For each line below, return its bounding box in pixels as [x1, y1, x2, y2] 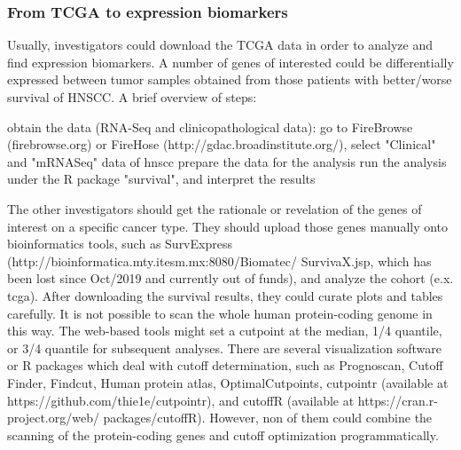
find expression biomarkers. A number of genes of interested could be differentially [7, 52, 454, 71]
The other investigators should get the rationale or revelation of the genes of [7, 199, 422, 217]
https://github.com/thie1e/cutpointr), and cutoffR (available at [7, 391, 355, 409]
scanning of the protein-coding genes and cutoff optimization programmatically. [7, 425, 439, 444]
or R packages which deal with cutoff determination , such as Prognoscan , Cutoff [7, 356, 443, 375]
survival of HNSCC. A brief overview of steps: [7, 88, 257, 106]
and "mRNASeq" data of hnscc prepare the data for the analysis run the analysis [7, 152, 447, 170]
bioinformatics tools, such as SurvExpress [7, 234, 232, 253]
